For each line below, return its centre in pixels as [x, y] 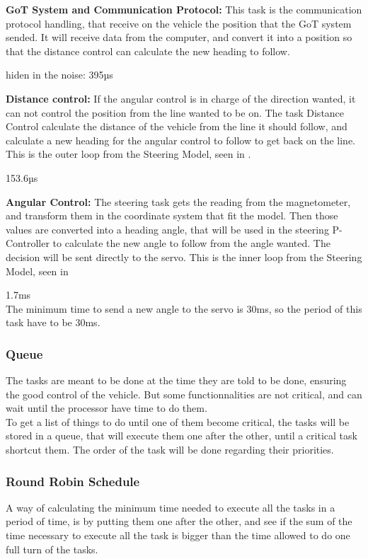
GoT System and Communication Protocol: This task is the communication [184, 9]
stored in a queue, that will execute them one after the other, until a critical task [182, 436]
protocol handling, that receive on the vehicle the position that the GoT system [179, 23]
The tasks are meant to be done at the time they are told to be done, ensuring [176, 380]
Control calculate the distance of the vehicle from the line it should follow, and [177, 126]
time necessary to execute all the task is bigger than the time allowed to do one [178, 535]
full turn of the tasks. [52, 549]
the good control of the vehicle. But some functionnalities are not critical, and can [184, 394]
